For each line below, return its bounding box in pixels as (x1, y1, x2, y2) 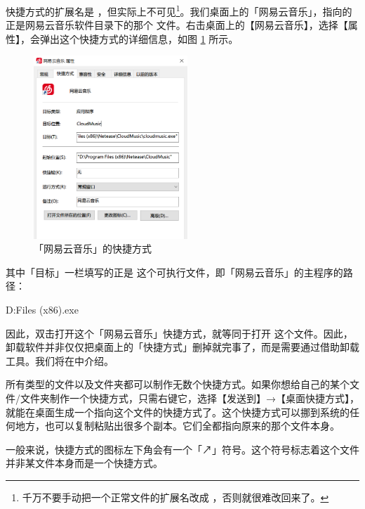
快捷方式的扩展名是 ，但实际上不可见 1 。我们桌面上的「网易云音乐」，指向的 (6, 2, 352, 18)
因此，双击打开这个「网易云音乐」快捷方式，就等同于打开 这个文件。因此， (6, 326, 353, 340)
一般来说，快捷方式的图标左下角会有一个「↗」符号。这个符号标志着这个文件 (6, 442, 359, 456)
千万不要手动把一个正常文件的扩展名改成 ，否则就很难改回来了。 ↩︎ (22, 489, 329, 504)
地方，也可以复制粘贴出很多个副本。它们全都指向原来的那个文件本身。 (15, 418, 340, 433)
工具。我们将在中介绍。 (6, 353, 114, 368)
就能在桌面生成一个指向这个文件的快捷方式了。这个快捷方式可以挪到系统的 (6, 404, 350, 419)
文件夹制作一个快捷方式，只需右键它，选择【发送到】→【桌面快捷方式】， (20, 390, 359, 405)
